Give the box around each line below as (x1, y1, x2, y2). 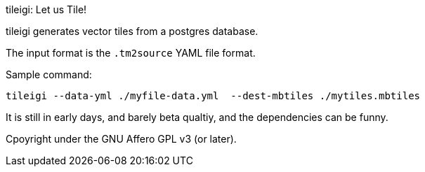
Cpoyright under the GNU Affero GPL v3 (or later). (6, 133, 237, 145)
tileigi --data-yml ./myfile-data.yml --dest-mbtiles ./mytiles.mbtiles (6, 90, 421, 101)
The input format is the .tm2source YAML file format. (6, 47, 256, 59)
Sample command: (6, 69, 92, 80)
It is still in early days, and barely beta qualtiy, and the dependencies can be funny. (6, 111, 388, 123)
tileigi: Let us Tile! (6, 3, 87, 15)
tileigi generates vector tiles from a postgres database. (6, 25, 259, 37)
